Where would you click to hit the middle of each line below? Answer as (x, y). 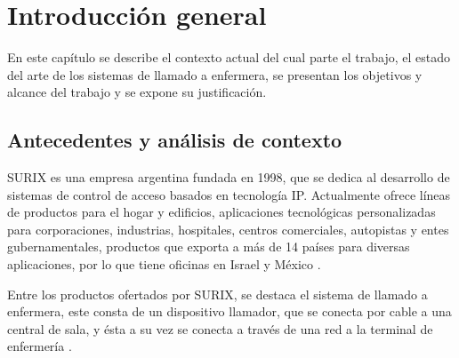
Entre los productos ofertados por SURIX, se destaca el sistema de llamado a (217, 294)
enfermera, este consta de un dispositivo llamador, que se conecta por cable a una (229, 311)
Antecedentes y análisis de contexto (175, 140)
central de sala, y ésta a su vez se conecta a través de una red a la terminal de (220, 328)
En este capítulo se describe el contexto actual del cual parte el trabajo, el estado (229, 57)
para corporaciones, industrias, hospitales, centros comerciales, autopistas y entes (228, 229)
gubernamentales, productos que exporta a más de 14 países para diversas (209, 247)
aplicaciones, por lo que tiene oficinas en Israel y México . (164, 264)
